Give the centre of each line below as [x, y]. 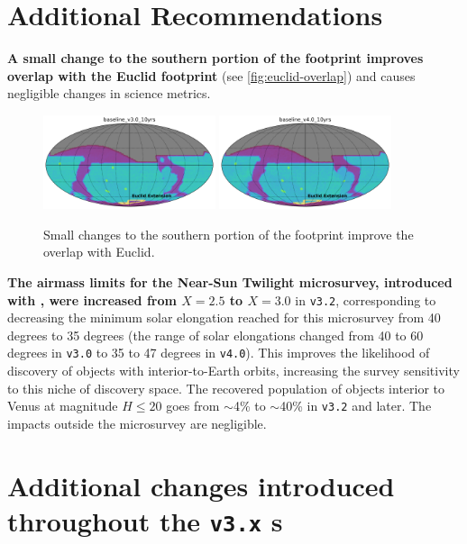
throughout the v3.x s [145, 520]
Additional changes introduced [201, 485]
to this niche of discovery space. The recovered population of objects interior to [226, 388]
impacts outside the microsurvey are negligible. [137, 423]
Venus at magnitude [63, 406]
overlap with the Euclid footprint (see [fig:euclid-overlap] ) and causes [211, 75]
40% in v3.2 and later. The [356, 406]
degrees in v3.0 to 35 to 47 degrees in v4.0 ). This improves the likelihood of [219, 353]
